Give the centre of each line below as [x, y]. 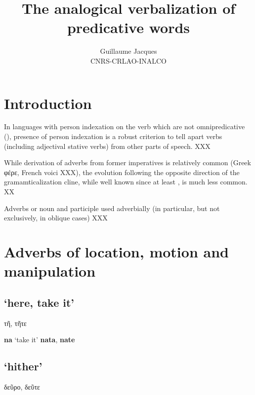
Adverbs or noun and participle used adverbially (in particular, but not [112, 208]
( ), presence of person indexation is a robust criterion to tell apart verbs [113, 136]
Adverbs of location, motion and [116, 251]
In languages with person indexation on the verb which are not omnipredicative [125, 126]
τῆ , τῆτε [15, 323]
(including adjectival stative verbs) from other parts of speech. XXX [107, 146]
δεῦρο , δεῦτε [22, 386]
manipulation [50, 271]
